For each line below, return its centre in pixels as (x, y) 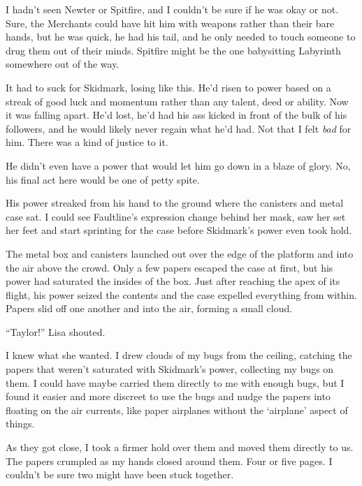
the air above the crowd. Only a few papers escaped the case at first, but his (169, 267)
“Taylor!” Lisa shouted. (56, 331)
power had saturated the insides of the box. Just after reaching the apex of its (173, 281)
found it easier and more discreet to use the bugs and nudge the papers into (168, 396)
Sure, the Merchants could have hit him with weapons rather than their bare (170, 23)
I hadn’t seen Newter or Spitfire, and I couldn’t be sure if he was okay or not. (172, 9)
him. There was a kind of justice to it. (87, 142)
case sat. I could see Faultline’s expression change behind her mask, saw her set (176, 216)
